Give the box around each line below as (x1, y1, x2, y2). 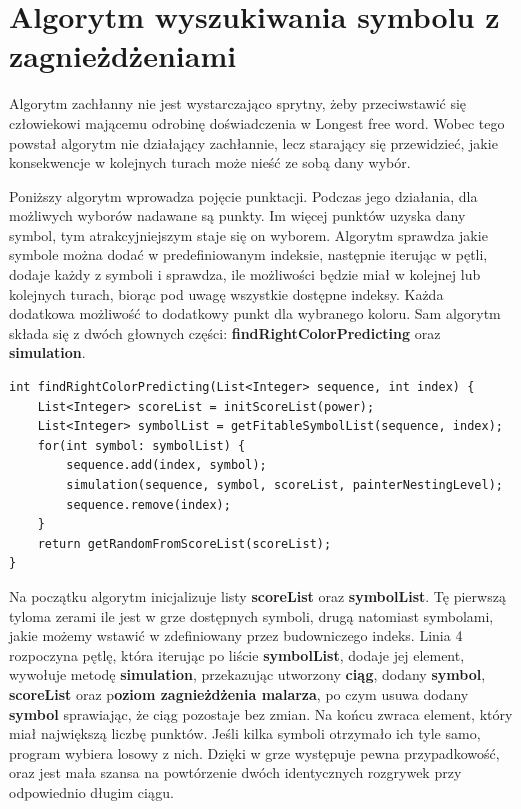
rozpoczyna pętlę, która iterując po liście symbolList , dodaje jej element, (9, 644, 465, 665)
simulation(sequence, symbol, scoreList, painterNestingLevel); (66, 478, 503, 492)
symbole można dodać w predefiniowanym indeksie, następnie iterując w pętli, (9, 244, 488, 265)
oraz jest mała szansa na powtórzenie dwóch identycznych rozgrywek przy (9, 762, 462, 783)
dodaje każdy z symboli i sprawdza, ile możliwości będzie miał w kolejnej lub (9, 264, 481, 285)
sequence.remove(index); (66, 497, 231, 512)
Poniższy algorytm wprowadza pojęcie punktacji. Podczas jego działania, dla (9, 185, 478, 206)
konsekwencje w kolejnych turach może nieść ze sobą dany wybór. (9, 152, 411, 173)
